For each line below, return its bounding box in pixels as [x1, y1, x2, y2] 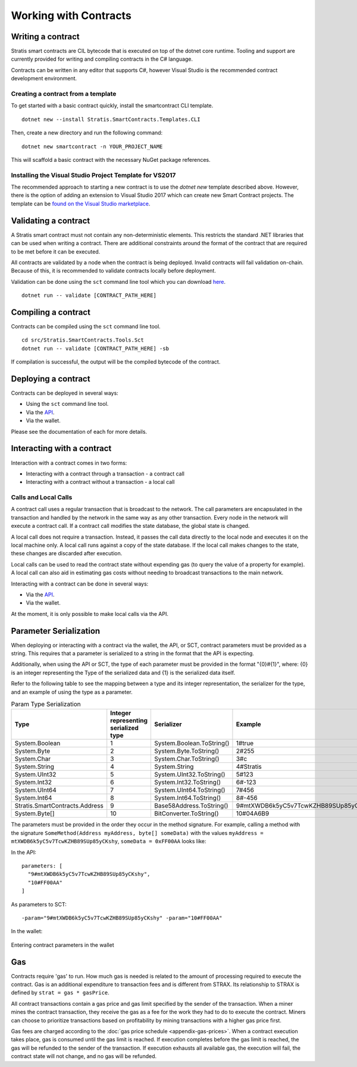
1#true [236, 739, 254, 747]
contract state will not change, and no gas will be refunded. [11, 1053, 157, 1060]
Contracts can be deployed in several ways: [11, 390, 118, 397]
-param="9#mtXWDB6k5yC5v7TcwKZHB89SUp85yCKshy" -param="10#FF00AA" [21, 914, 223, 921]
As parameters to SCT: [11, 900, 67, 908]
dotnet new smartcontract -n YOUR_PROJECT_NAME [21, 143, 163, 150]
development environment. [11, 75, 77, 82]
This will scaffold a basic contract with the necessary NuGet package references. [11, 156, 211, 163]
